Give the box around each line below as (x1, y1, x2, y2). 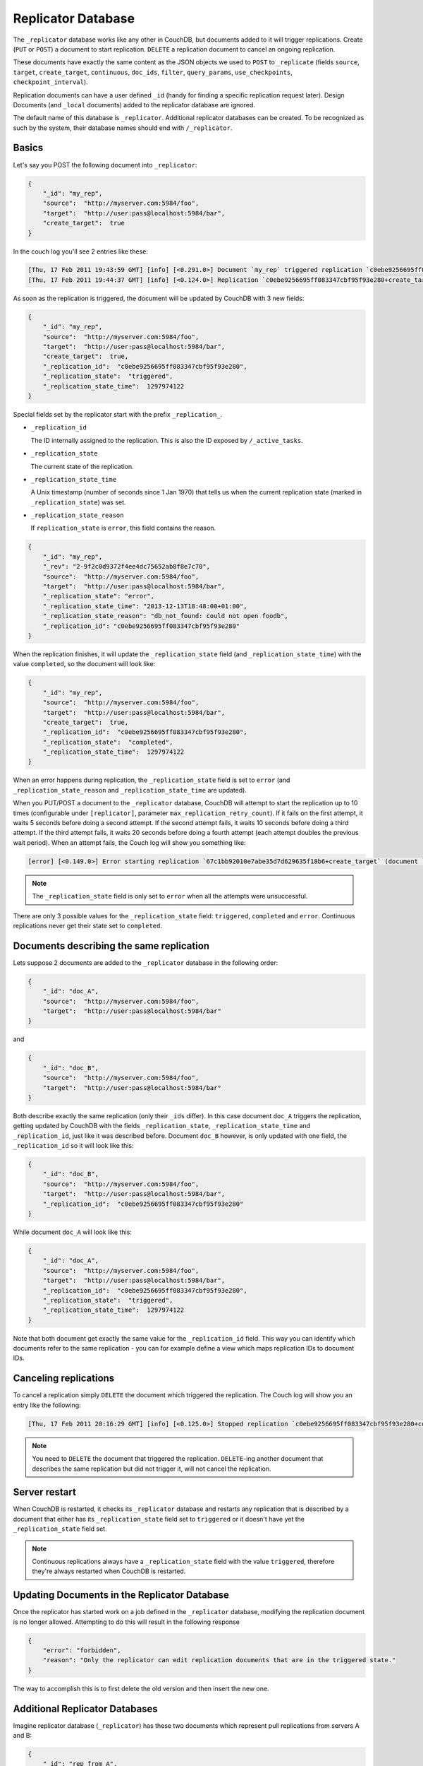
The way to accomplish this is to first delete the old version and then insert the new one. (13, 1684, 269, 1693)
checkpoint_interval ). (13, 78, 88, 86)
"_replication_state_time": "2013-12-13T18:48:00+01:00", (42, 602, 247, 610)
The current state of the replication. (30, 462, 134, 470)
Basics (13, 142, 44, 154)
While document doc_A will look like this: (13, 1228, 132, 1236)
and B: (13, 1731, 32, 1740)
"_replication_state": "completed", (42, 738, 173, 746)
